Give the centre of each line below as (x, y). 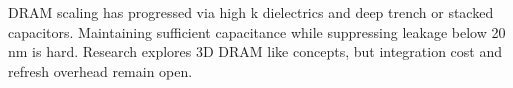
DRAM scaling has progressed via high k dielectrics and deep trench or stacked (251, 12)
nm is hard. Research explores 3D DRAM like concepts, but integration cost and (255, 51)
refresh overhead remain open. (100, 70)
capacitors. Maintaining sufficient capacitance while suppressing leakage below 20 (257, 31)
